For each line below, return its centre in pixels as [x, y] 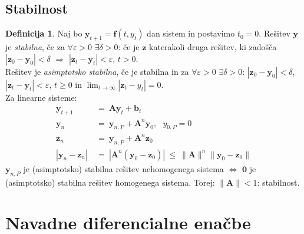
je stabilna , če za [35, 47]
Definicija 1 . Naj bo [44, 33]
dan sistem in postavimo [191, 33]
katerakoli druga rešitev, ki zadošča [213, 47]
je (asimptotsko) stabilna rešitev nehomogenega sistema [123, 168]
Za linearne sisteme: [41, 97]
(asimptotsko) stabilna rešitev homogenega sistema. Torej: [110, 182]
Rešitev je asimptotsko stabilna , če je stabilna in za [97, 71]
